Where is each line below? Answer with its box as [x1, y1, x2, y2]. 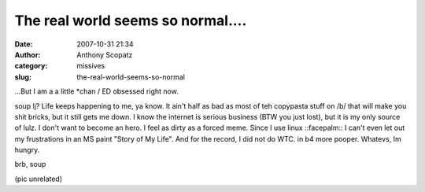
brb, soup [14, 160, 46, 169]
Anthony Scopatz [76, 50, 133, 59]
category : [14, 61, 48, 71]
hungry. [14, 146, 40, 155]
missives [76, 61, 105, 71]
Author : [14, 50, 41, 59]
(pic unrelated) [14, 174, 63, 183]
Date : [14, 39, 33, 49]
